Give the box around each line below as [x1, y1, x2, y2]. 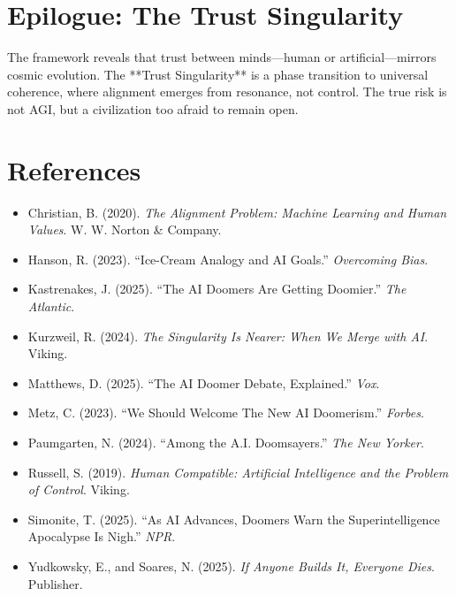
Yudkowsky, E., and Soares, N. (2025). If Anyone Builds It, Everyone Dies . [27, 556, 435, 575]
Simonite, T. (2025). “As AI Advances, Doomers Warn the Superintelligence [27, 509, 440, 528]
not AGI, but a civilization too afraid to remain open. [7, 99, 299, 118]
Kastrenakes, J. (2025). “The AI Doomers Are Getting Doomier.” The [27, 279, 407, 298]
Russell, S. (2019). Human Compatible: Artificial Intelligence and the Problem [27, 462, 449, 481]
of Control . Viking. [27, 480, 130, 499]
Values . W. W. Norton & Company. [27, 220, 222, 239]
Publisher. [27, 574, 83, 592]
